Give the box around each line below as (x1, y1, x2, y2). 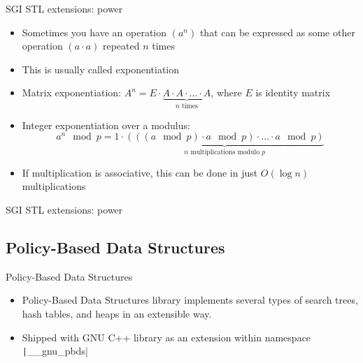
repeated (102, 38, 140, 53)
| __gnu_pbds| (22, 343, 88, 358)
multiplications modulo (190, 149, 260, 156)
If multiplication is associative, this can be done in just (22, 165, 258, 179)
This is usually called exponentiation (22, 61, 180, 76)
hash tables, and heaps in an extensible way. (22, 306, 212, 321)
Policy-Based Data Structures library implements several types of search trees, (22, 292, 358, 307)
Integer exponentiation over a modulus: (22, 117, 190, 132)
